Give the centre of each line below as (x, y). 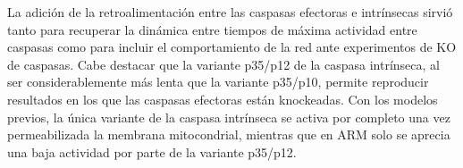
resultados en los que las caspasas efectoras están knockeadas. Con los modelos (223, 99)
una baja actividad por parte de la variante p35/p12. (152, 151)
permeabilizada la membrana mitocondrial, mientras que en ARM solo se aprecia (229, 134)
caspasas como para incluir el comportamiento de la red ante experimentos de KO (232, 47)
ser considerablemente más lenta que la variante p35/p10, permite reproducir (218, 82)
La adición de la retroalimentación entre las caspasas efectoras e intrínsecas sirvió (230, 12)
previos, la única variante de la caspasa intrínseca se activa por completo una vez (229, 117)
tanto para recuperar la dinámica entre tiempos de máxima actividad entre (212, 29)
